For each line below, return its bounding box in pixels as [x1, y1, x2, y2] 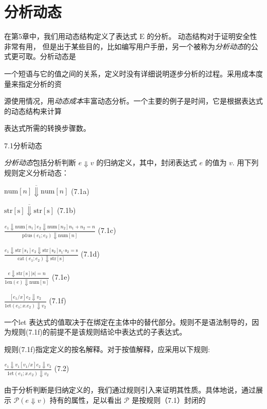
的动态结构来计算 [4, 105, 62, 116]
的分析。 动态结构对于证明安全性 [146, 31, 257, 42]
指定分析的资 [18, 78, 62, 89]
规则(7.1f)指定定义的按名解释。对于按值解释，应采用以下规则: [4, 343, 210, 354]
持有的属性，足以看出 [49, 394, 122, 405]
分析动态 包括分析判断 [4, 157, 76, 168]
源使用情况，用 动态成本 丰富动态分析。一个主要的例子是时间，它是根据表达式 [4, 95, 263, 106]
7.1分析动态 [4, 140, 42, 150]
